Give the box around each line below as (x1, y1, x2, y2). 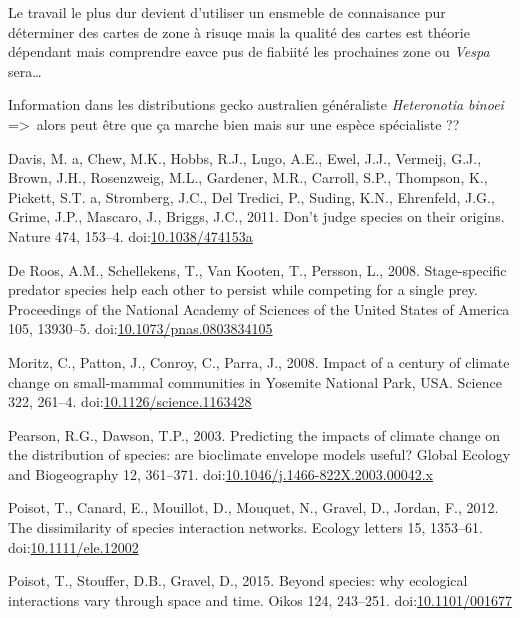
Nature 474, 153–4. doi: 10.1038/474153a (8, 225, 253, 246)
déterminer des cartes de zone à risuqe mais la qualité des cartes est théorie (8, 21, 470, 42)
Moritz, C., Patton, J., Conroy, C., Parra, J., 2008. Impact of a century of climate (8, 351, 510, 372)
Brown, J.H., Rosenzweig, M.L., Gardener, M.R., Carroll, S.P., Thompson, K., (8, 167, 488, 188)
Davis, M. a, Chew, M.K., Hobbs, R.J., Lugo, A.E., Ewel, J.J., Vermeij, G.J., (8, 147, 482, 168)
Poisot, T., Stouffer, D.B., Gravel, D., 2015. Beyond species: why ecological (8, 570, 468, 591)
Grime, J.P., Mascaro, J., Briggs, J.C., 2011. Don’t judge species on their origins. (8, 206, 505, 227)
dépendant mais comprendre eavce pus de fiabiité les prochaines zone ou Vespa (8, 41, 490, 62)
